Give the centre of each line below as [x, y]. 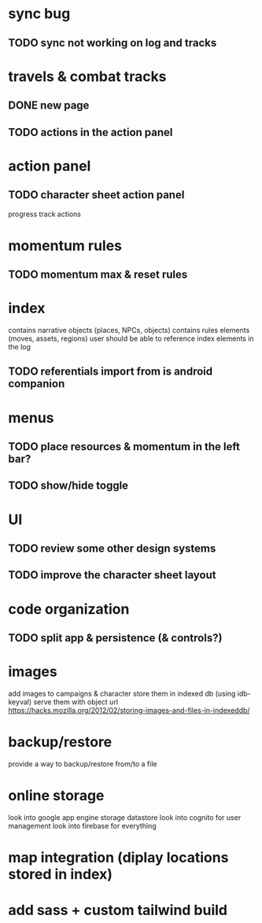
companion [37, 384]
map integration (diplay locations [118, 857]
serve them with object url [76, 702]
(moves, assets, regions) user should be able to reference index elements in [131, 338]
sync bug [39, 14]
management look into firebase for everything [82, 825]
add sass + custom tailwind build [118, 910]
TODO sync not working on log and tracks [113, 43]
